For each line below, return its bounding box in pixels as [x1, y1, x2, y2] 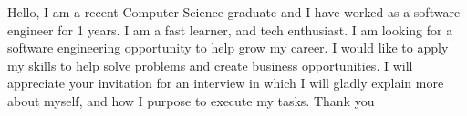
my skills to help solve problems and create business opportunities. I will [7, 55, 413, 74]
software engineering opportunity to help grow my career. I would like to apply [7, 38, 449, 57]
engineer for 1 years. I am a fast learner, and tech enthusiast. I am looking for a [7, 20, 453, 39]
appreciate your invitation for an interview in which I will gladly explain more [7, 73, 444, 92]
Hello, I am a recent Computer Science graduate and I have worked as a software [7, 3, 461, 21]
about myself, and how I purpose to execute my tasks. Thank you [7, 91, 375, 110]
